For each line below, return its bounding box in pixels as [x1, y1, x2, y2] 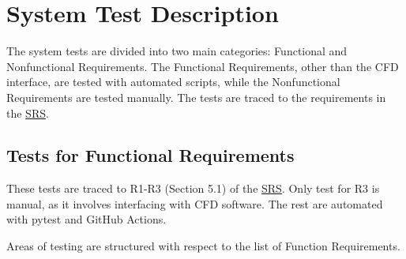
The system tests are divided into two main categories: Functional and [6, 43, 348, 59]
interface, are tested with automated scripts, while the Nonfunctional [6, 73, 340, 90]
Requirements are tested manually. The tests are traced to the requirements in [6, 88, 386, 105]
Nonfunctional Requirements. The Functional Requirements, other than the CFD [6, 58, 399, 74]
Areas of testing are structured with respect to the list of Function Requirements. [6, 238, 400, 254]
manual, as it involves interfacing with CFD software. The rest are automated [6, 195, 383, 212]
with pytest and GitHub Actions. [6, 211, 167, 227]
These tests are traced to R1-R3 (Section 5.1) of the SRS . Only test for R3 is [6, 180, 380, 197]
